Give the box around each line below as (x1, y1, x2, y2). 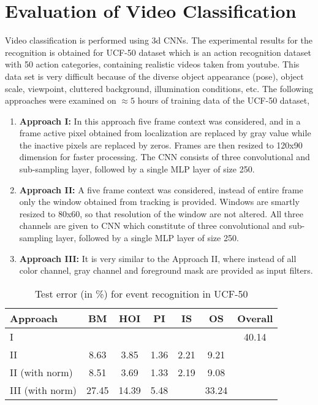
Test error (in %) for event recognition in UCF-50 (34, 286, 248, 301)
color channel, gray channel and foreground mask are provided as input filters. (19, 264, 313, 277)
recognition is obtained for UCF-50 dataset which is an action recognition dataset (5, 45, 311, 58)
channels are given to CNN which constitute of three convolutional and (19, 219, 286, 232)
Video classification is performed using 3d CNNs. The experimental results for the (5, 34, 312, 47)
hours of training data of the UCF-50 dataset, (137, 94, 310, 107)
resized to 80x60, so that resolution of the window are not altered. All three (19, 207, 303, 220)
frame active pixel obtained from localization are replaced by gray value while (19, 126, 311, 139)
